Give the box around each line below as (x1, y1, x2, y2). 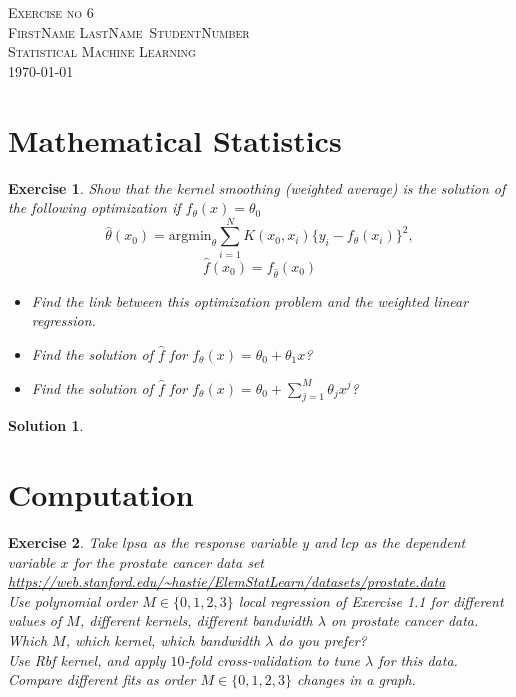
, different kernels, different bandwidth (79, 610, 313, 631)
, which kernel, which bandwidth (65, 630, 261, 651)
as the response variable (152, 532, 298, 553)
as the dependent (363, 532, 466, 553)
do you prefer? (278, 630, 367, 651)
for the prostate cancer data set (73, 551, 264, 572)
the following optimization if (8, 197, 181, 218)
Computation (8, 474, 194, 515)
